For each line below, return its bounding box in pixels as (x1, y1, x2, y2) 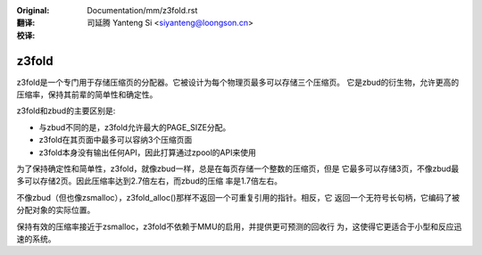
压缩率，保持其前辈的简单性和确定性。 (16, 89, 158, 100)
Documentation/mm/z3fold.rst (87, 5, 198, 15)
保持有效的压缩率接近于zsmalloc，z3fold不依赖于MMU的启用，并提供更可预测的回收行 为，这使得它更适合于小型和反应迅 (16, 221, 462, 232)
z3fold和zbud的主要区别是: (16, 105, 116, 116)
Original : (16, 5, 50, 15)
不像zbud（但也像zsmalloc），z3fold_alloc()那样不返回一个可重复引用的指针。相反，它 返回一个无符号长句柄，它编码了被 (16, 192, 460, 202)
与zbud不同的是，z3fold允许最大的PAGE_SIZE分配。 (38, 121, 231, 133)
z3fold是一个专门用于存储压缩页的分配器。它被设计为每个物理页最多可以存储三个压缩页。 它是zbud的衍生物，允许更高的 (16, 77, 460, 87)
